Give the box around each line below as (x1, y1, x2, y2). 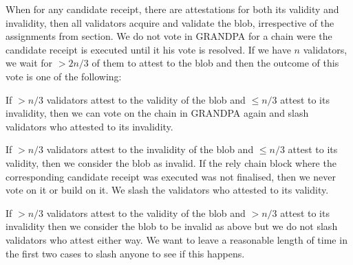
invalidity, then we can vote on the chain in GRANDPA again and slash (6, 106, 309, 120)
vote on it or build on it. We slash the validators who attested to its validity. (6, 183, 329, 197)
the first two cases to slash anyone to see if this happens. (6, 246, 245, 260)
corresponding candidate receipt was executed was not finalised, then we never (6, 169, 336, 183)
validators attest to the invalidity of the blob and (46, 142, 254, 157)
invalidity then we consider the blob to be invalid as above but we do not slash (6, 219, 338, 233)
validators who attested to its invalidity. (6, 119, 173, 133)
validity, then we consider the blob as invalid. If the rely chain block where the (6, 155, 336, 170)
